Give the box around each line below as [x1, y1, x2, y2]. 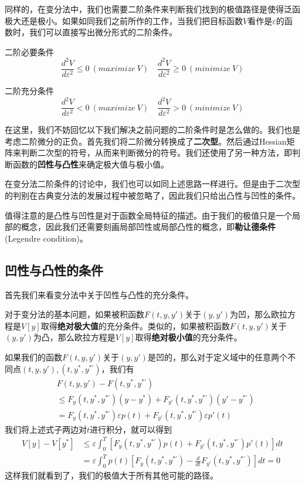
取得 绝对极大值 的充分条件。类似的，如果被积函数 [40, 319, 230, 332]
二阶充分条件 [5, 84, 54, 96]
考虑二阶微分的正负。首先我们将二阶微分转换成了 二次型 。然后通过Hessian [5, 135, 287, 147]
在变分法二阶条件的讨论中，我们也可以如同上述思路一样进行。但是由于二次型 [5, 178, 300, 190]
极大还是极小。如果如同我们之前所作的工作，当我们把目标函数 [5, 14, 243, 26]
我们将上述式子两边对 [5, 423, 87, 435]
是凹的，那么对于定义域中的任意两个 [147, 351, 287, 363]
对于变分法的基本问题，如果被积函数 [5, 308, 144, 320]
